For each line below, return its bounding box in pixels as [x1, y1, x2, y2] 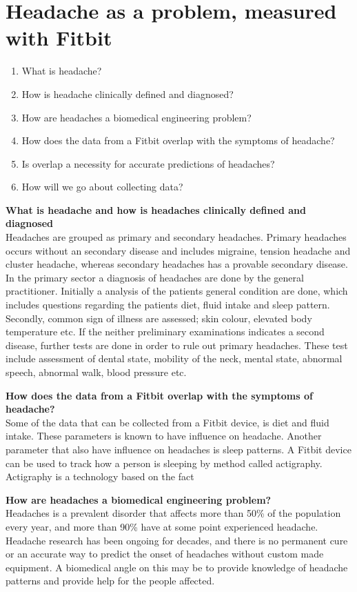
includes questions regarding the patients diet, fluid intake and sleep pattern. [6, 297, 330, 312]
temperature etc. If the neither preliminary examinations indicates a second [6, 324, 325, 339]
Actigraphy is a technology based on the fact [6, 469, 194, 484]
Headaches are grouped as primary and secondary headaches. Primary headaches [6, 230, 347, 244]
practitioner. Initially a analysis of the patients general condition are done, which [6, 284, 348, 298]
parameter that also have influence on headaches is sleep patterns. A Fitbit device [6, 442, 351, 456]
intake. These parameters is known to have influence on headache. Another [6, 428, 322, 443]
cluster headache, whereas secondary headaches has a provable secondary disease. [6, 257, 348, 271]
